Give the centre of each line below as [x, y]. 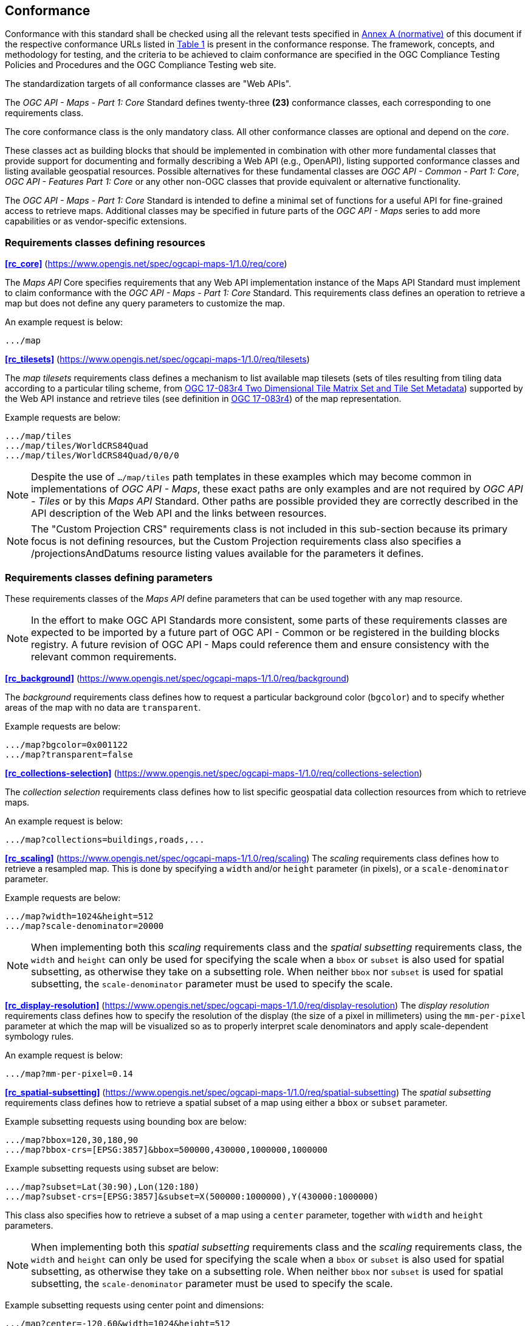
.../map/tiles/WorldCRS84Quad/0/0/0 [92, 456]
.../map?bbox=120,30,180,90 [72, 1140]
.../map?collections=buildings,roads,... [105, 839]
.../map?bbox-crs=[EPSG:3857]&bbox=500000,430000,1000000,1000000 [166, 1149]
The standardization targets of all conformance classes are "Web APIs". [148, 84]
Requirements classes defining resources [105, 242]
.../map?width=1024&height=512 [79, 916]
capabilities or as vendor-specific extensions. [96, 221]
